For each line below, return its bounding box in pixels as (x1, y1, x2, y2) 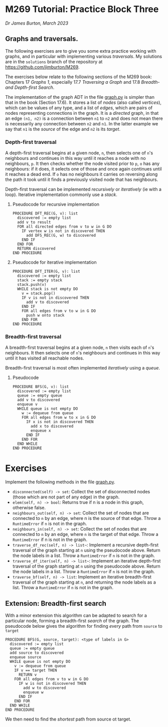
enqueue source (10, 655, 42, 660)
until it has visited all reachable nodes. (5, 355, 84, 361)
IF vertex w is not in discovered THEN (22, 229, 105, 234)
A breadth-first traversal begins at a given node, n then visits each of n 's (5, 344, 154, 350)
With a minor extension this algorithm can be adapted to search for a (5, 613, 147, 619)
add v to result (17, 220, 51, 225)
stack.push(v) (17, 282, 47, 287)
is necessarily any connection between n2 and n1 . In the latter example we (5, 120, 158, 126)
